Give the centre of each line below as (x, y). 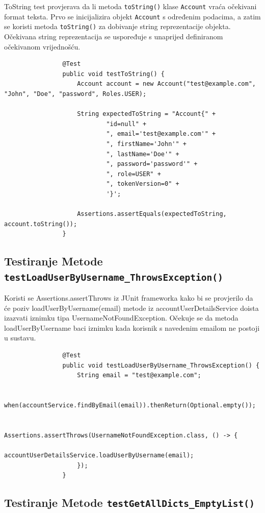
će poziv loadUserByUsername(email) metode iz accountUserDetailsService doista (131, 308)
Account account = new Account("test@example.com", (166, 84)
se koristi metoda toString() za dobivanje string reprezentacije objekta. (117, 26)
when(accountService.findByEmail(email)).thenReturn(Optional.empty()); (130, 405)
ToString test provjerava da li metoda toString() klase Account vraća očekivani (130, 6)
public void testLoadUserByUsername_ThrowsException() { (161, 365)
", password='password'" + (152, 164)
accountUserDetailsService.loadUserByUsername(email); (99, 455)
